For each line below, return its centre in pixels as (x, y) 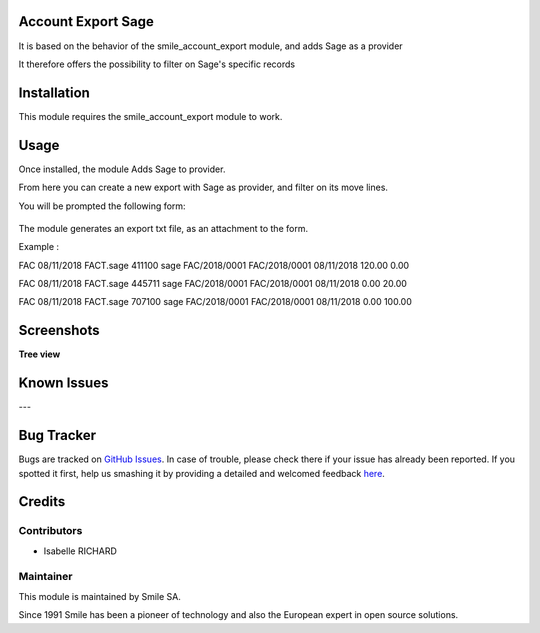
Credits (42, 501)
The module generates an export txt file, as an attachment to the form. (163, 228)
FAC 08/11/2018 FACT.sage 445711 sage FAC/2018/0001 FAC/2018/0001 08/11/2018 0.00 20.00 (212, 284)
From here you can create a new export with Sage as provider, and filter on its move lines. (203, 187)
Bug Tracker (57, 435)
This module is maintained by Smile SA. (100, 596)
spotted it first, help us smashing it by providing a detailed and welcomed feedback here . (201, 473)
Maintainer (45, 577)
